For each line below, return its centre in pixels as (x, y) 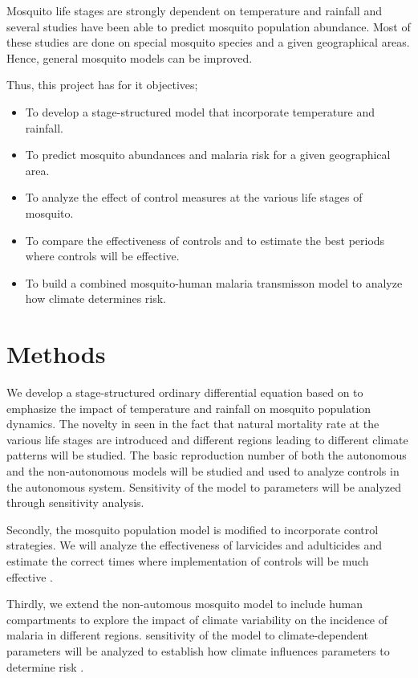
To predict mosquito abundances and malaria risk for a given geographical (208, 155)
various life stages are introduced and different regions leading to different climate (207, 439)
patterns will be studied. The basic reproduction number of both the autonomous (207, 455)
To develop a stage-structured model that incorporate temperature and (200, 111)
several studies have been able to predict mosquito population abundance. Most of (209, 26)
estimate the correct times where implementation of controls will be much (188, 560)
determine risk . (45, 666)
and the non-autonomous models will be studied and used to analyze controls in (203, 471)
